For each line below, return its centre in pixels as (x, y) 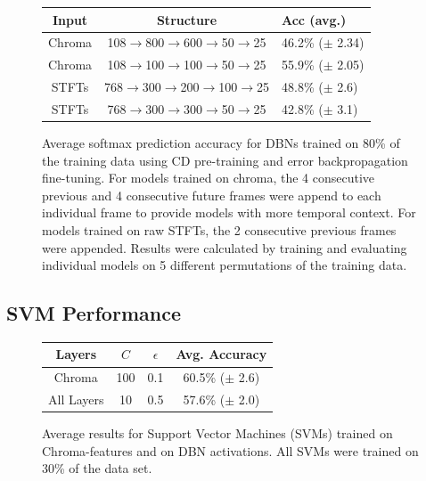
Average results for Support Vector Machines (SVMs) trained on (217, 433)
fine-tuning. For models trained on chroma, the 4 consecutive (209, 178)
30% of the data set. (97, 468)
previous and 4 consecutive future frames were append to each (212, 195)
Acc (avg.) (314, 19)
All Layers (76, 399)
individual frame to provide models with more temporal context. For (229, 212)
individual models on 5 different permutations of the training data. (225, 265)
